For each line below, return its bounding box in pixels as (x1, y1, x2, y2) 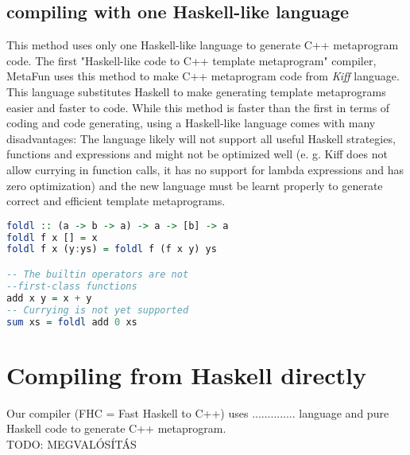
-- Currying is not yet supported (6, 304, 189, 316)
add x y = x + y (6, 292, 92, 304)
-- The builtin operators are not (6, 269, 189, 281)
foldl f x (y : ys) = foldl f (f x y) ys (6, 243, 217, 255)
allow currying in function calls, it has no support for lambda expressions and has (6, 161, 404, 177)
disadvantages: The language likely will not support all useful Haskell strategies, (6, 130, 396, 146)
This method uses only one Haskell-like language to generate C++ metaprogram (6, 37, 399, 53)
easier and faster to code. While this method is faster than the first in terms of (6, 99, 390, 115)
